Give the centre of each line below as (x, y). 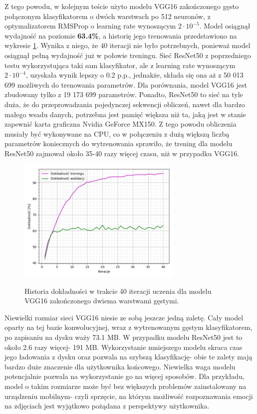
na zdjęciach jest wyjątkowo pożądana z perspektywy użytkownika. (107, 406)
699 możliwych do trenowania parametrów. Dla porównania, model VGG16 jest (126, 84)
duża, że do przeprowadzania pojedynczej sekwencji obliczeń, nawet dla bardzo (125, 104)
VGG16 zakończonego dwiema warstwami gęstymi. (102, 301)
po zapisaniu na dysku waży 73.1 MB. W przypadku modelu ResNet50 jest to (124, 337)
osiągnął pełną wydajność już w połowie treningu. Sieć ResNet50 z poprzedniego (128, 55)
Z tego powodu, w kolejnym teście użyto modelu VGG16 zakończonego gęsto (122, 6)
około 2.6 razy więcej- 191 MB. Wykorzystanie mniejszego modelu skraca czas (124, 347)
